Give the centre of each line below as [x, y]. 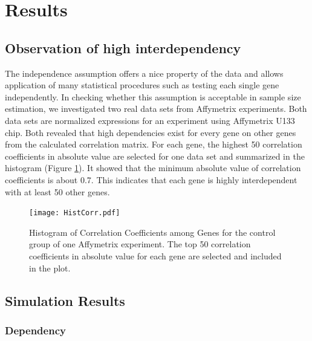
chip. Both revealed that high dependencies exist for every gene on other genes [151, 132]
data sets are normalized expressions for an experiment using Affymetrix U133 [150, 120]
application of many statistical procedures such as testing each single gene [142, 85]
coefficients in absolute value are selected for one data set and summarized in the [155, 156]
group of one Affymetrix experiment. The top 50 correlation [140, 244]
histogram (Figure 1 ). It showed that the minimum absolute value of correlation [153, 168]
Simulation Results [65, 300]
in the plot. [50, 268]
